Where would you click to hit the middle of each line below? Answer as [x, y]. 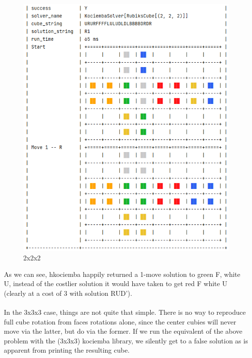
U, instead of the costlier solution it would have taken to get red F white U [116, 283]
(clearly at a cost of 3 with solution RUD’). [68, 293]
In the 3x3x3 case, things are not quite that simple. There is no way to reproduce [125, 312]
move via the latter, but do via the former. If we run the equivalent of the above [123, 331]
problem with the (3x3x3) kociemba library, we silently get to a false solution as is [126, 340]
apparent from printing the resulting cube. [67, 350]
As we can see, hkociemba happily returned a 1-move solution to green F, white [122, 274]
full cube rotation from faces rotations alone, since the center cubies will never [120, 321]
